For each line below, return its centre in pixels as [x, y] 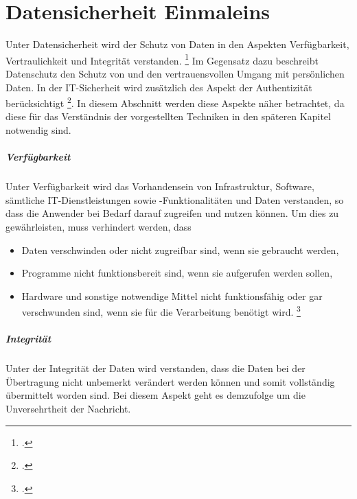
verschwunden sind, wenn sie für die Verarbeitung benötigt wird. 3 [161, 311]
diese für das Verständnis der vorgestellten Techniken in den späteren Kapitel [168, 116]
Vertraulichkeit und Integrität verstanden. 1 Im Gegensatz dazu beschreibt [162, 59]
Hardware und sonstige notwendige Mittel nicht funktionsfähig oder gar [172, 295]
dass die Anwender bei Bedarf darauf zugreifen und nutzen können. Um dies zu [172, 213]
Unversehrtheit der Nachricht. [68, 408]
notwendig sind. [38, 130]
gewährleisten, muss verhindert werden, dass [99, 226]
